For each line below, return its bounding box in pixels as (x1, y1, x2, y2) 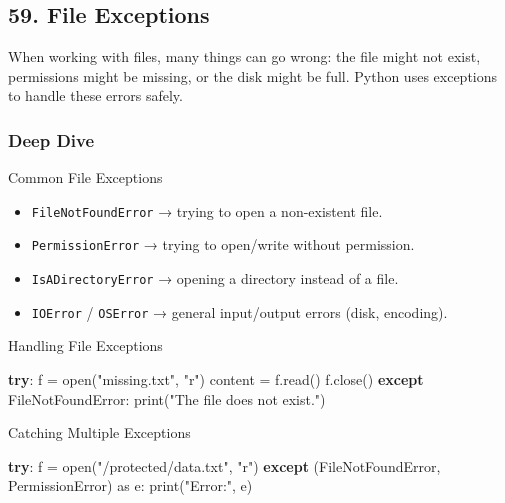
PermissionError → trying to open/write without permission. (31, 234, 415, 255)
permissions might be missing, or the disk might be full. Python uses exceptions (8, 65, 498, 86)
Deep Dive (8, 127, 95, 152)
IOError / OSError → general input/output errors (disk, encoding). (31, 301, 448, 322)
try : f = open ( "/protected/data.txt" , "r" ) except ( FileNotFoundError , (8, 455, 441, 476)
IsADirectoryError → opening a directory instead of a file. (31, 268, 399, 289)
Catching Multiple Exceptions (8, 422, 191, 443)
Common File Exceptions (8, 167, 163, 188)
